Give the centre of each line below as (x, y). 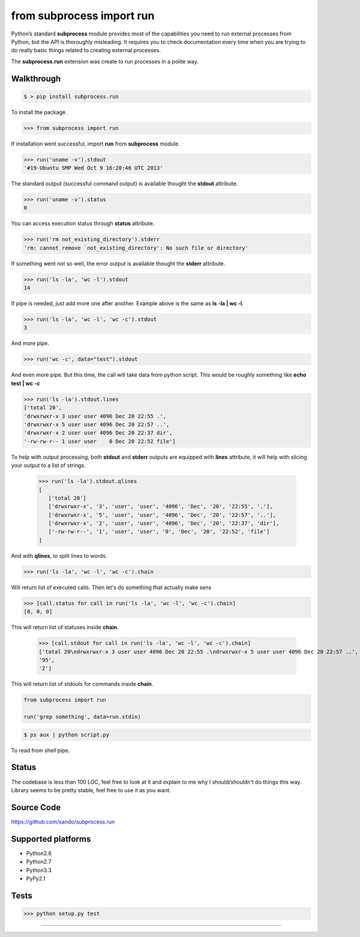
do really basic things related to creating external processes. (86, 50)
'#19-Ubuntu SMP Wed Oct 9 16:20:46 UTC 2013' (93, 168)
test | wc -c (25, 383)
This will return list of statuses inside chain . (65, 627)
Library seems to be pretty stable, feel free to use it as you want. (91, 790)
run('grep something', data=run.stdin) (82, 717)
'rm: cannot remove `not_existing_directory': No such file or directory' (136, 248)
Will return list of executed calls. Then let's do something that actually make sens (111, 587)
